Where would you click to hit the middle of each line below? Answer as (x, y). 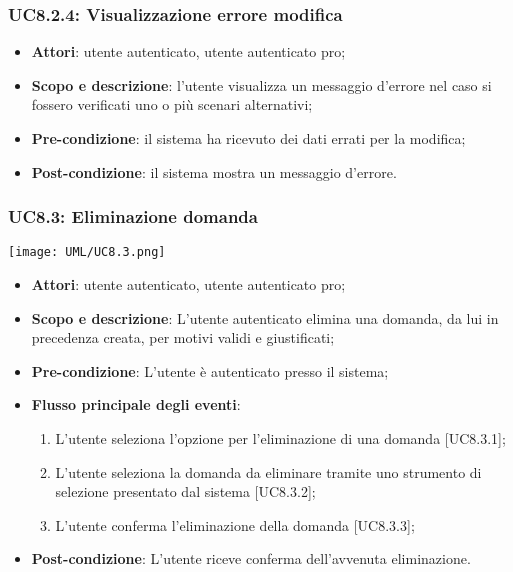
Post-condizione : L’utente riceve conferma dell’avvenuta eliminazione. (251, 558)
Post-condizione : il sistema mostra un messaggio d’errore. (214, 171)
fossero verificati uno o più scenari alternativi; (172, 104)
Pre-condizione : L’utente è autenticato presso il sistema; (210, 370)
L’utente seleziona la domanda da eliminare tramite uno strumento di (268, 471)
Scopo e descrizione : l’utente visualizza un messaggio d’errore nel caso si (261, 84)
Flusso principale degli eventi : (136, 404)
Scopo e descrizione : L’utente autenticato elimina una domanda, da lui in (265, 317)
